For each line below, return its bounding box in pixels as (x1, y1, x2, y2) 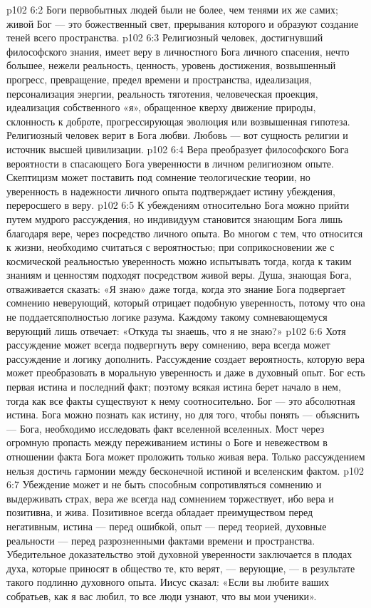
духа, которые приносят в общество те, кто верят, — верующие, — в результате (6, 560, 355, 575)
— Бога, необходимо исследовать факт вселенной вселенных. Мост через (6, 421, 325, 436)
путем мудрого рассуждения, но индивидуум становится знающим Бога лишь (6, 211, 343, 226)
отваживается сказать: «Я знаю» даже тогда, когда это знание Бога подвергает (6, 281, 345, 296)
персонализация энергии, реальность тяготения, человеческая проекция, (6, 86, 318, 101)
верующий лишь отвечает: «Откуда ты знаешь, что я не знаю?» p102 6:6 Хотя (6, 323, 346, 338)
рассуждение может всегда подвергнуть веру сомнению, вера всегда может (6, 337, 330, 352)
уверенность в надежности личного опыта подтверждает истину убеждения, (6, 183, 335, 198)
